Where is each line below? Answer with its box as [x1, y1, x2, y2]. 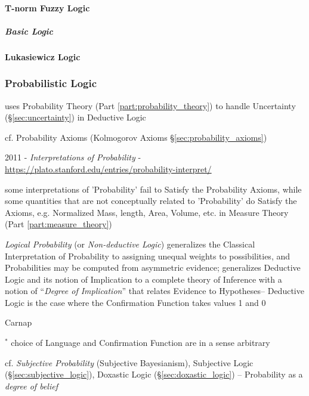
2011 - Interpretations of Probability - [5, 151, 141, 163]
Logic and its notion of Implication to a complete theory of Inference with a [5, 273, 282, 285]
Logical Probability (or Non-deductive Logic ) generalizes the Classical [5, 237, 255, 250]
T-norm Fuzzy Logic [5, 1, 90, 14]
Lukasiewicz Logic [5, 50, 81, 63]
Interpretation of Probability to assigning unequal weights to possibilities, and [5, 249, 291, 262]
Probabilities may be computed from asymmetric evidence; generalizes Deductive [5, 261, 301, 274]
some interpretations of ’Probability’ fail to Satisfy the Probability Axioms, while [5, 182, 302, 195]
